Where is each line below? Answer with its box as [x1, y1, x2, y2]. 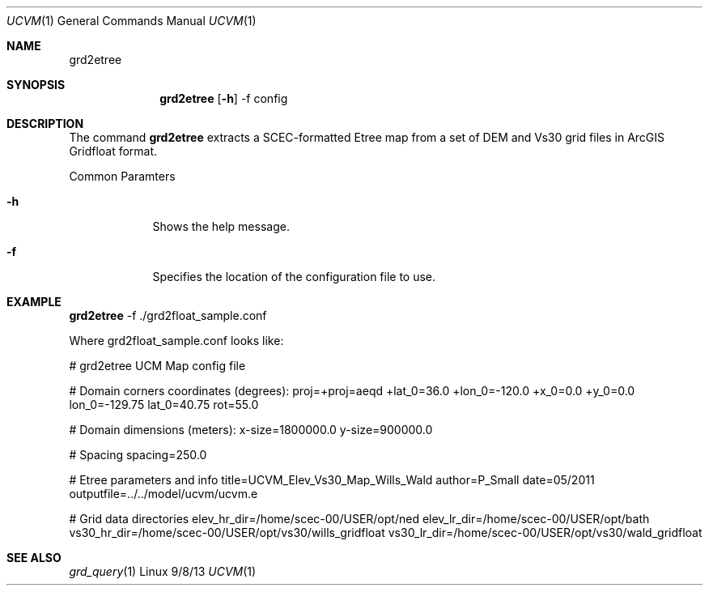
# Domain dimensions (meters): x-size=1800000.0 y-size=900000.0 [69, 423, 433, 437]
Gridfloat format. [69, 144, 158, 158]
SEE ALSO [6, 551, 62, 564]
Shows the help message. [152, 219, 290, 233]
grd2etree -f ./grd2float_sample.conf [69, 309, 267, 322]
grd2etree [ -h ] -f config [159, 92, 288, 105]
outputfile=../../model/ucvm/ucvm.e [69, 487, 258, 500]
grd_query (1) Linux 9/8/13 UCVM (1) [69, 564, 257, 578]
